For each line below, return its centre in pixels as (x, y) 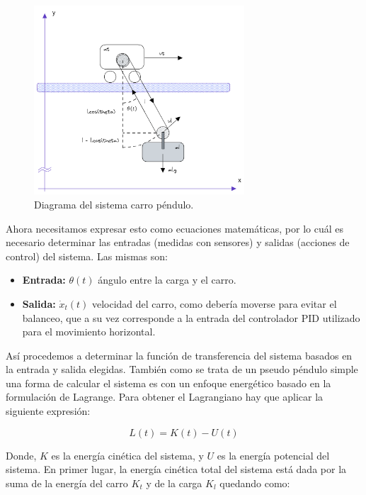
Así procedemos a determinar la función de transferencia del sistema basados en (179, 355)
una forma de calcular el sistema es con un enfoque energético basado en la (168, 383)
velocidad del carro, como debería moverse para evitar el (214, 303)
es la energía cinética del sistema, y (127, 455)
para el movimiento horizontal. (89, 332)
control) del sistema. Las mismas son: (87, 256)
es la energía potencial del (273, 455)
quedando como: (255, 483)
